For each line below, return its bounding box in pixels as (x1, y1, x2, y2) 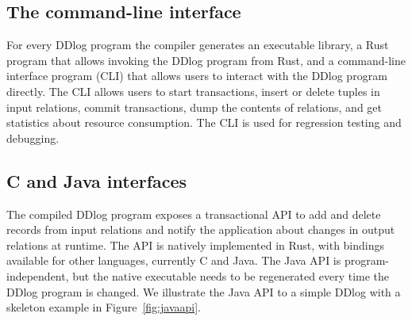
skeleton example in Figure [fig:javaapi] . (6, 299, 201, 315)
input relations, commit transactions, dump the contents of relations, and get (6, 98, 383, 115)
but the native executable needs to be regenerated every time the (72, 267, 390, 284)
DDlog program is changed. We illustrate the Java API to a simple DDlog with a (6, 283, 401, 300)
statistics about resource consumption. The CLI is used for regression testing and (6, 114, 402, 131)
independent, (6, 267, 69, 284)
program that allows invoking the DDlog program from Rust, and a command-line (6, 52, 406, 68)
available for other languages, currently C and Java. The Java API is (6, 252, 341, 269)
